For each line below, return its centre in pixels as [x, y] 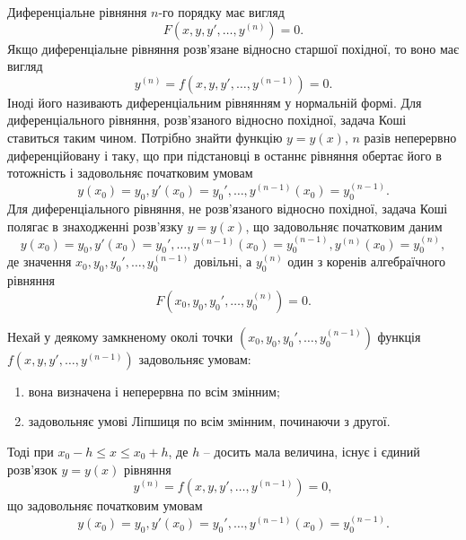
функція [399, 336]
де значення [40, 261]
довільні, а [223, 261]
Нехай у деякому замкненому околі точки [120, 336]
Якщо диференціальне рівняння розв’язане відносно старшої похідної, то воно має [233, 48]
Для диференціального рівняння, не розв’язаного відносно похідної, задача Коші [228, 208]
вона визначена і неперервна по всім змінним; [154, 391]
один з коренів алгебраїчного [367, 261]
